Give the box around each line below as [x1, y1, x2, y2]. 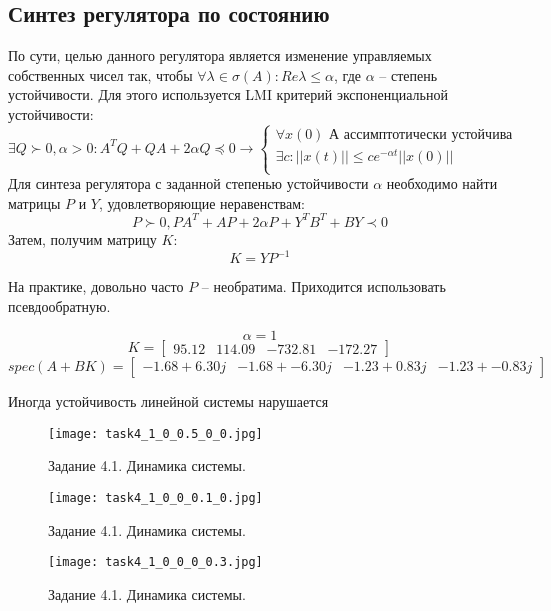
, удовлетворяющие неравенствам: [98, 192, 305, 213]
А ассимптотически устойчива [329, 127, 513, 142]
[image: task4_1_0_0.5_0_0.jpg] [48, 426, 263, 441]
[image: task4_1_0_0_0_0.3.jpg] [48, 555, 263, 570]
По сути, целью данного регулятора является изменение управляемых [8, 45, 432, 66]
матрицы [8, 192, 61, 213]
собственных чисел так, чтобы [8, 64, 193, 85]
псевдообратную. [8, 295, 111, 316]
